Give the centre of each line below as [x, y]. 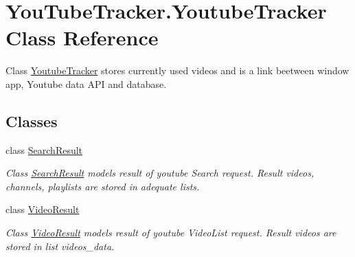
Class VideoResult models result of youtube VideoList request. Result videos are [171, 233]
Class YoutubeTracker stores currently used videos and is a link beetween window [177, 70]
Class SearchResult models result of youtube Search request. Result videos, [160, 173]
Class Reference [82, 37]
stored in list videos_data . [60, 246]
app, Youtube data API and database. [86, 83]
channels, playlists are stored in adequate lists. [103, 186]
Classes [32, 121]
